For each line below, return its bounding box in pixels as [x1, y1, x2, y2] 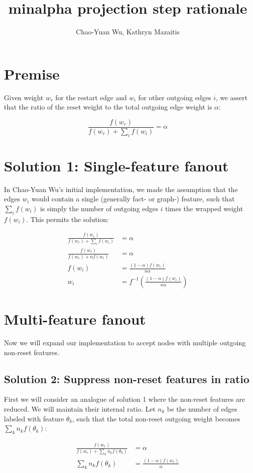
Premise [4, 63, 60, 83]
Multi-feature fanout [4, 309, 146, 329]
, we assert [216, 92, 248, 102]
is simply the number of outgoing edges [40, 203, 159, 214]
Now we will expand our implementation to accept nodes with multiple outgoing [4, 337, 246, 347]
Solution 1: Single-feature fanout [4, 155, 229, 175]
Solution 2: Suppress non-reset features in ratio [4, 371, 250, 386]
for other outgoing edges [138, 92, 211, 102]
